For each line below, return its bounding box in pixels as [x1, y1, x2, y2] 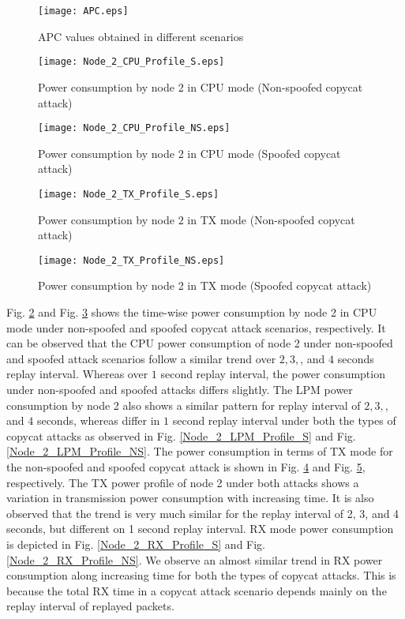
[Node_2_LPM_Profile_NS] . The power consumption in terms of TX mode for [6, 443, 393, 460]
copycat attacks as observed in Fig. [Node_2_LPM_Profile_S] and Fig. [6, 427, 356, 444]
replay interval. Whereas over [6, 366, 148, 382]
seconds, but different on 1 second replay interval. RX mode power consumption [6, 520, 394, 537]
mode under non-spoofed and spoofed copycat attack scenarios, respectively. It [6, 319, 386, 336]
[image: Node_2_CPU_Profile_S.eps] [38, 56, 225, 68]
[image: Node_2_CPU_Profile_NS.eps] [38, 122, 231, 134]
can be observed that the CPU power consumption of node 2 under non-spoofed [6, 335, 393, 351]
